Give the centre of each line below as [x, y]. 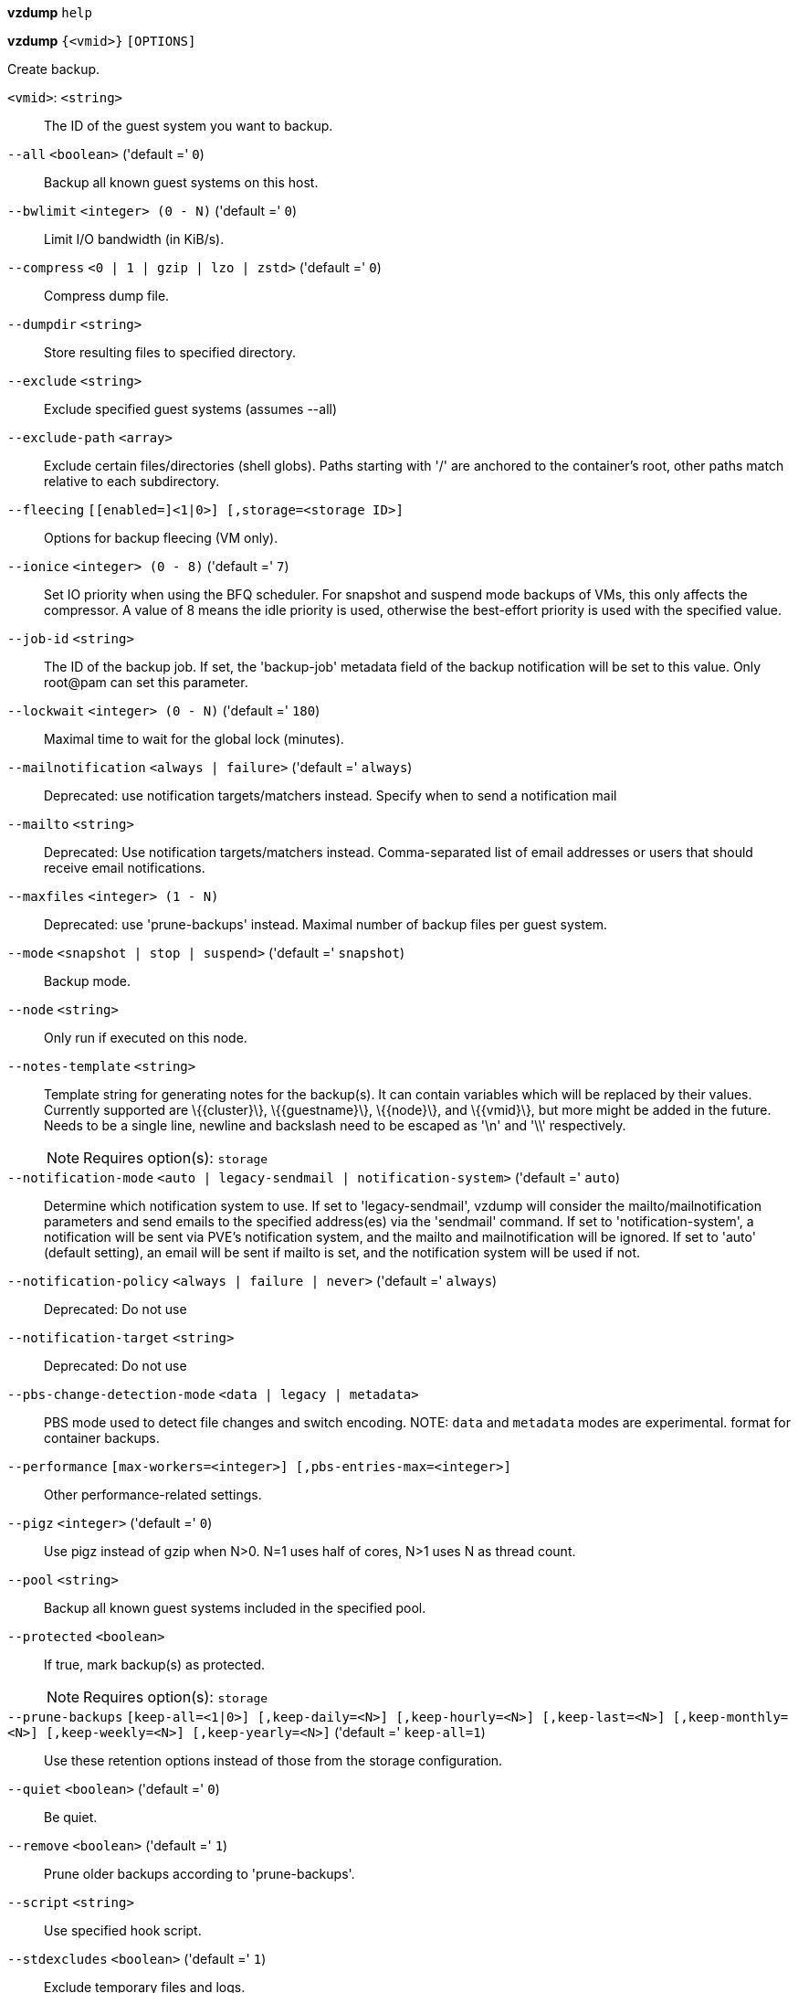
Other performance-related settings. [153, 1495]
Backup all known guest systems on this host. [181, 182]
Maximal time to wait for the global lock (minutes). [194, 739]
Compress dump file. [107, 296]
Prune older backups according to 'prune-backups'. [199, 1874]
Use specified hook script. [123, 1930]
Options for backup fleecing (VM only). [161, 538]
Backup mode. [87, 981]
